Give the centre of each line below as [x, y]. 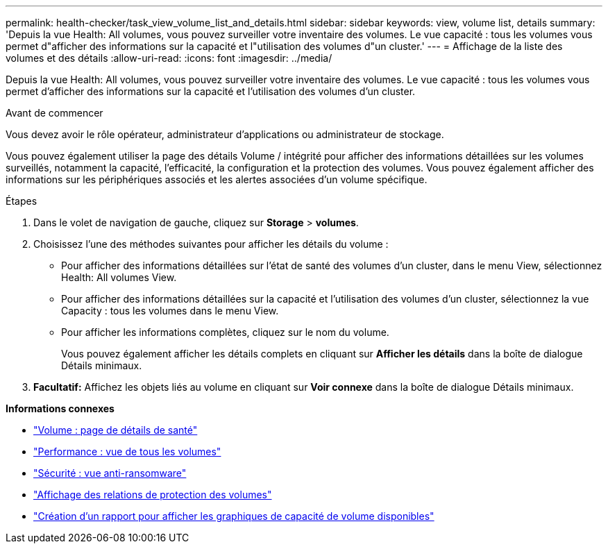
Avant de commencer [54, 113]
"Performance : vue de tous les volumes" [127, 451]
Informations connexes [60, 408]
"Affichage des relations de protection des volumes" [153, 495]
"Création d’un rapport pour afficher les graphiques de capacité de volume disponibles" [234, 516]
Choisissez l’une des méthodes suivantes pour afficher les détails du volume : [211, 244]
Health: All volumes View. [119, 277]
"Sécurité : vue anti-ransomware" [110, 473]
